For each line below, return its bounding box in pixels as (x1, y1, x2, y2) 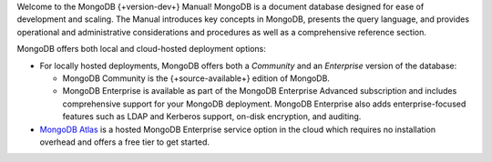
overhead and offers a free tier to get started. (39, 137, 210, 147)
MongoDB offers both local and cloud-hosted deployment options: (16, 44, 266, 55)
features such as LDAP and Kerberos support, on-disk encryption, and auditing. (62, 111, 362, 122)
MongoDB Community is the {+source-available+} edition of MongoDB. (62, 73, 330, 84)
